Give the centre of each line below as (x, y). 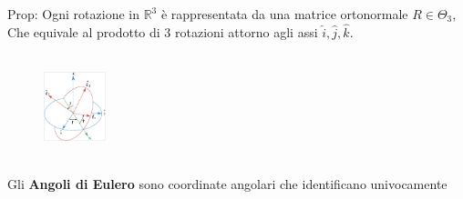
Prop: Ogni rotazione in (73, 14)
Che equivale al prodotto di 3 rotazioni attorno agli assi (163, 31)
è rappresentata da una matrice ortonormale (284, 14)
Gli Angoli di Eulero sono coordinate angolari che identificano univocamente (227, 184)
